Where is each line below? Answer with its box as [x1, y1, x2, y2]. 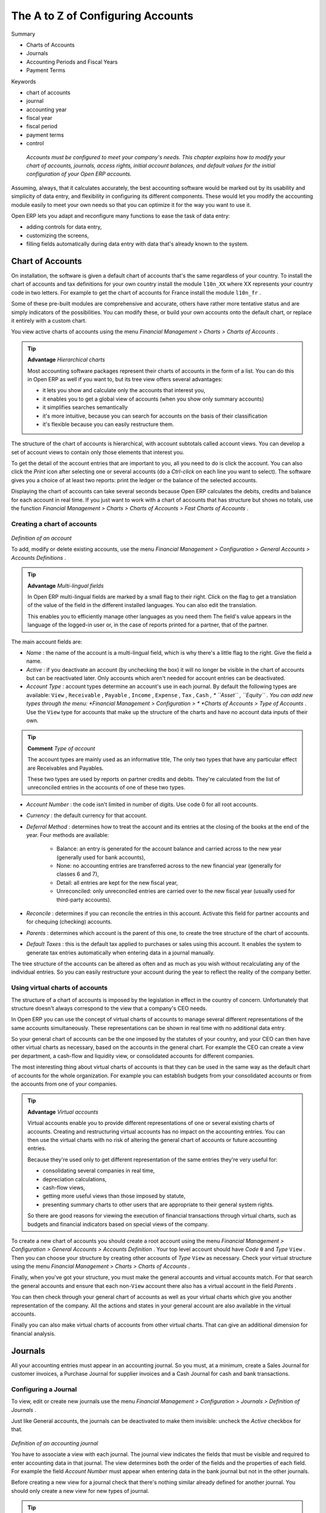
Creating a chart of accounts [11, 519, 97, 528]
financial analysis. [11, 1330, 56, 1337]
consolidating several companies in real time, [42, 1167, 155, 1174]
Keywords [11, 77, 36, 85]
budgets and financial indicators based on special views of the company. [27, 1220, 209, 1228]
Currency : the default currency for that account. [26, 812, 147, 819]
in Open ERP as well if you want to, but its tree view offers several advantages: [27, 375, 223, 382]
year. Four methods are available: [26, 831, 109, 838]
